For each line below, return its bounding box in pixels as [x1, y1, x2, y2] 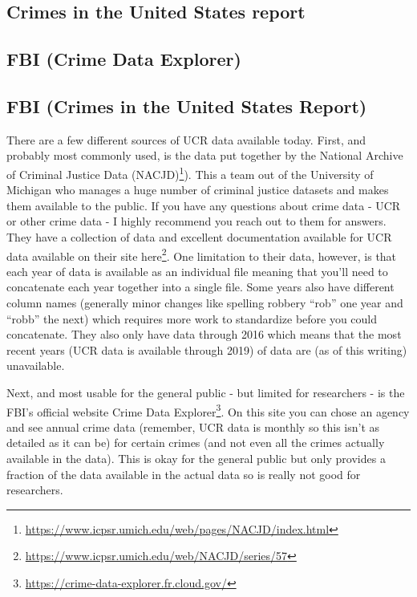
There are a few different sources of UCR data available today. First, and [6, 131, 366, 148]
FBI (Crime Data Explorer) [6, 47, 241, 71]
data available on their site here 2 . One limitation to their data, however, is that [6, 245, 397, 264]
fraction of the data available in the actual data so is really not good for [6, 465, 361, 482]
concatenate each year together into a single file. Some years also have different [6, 278, 395, 295]
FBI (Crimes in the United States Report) [6, 93, 367, 118]
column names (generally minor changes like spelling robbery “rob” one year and [6, 294, 403, 311]
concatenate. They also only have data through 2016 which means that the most [6, 326, 402, 343]
